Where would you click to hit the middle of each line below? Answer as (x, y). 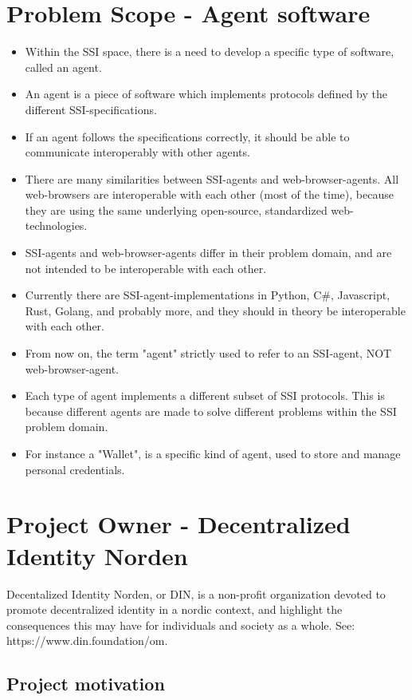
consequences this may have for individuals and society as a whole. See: (181, 625)
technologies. (56, 225)
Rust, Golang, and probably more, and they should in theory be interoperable (215, 310)
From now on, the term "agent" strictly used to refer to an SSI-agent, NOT (208, 353)
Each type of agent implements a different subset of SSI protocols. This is (205, 395)
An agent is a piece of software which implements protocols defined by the (206, 94)
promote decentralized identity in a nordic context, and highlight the (175, 609)
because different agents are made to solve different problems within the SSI (211, 411)
